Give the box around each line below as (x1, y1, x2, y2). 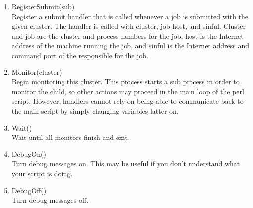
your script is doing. (11, 168, 73, 178)
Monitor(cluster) (11, 67, 62, 77)
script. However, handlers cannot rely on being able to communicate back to (11, 96, 244, 106)
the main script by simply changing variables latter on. (11, 105, 179, 116)
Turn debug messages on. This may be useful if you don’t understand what (11, 158, 240, 169)
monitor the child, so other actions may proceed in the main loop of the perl (11, 86, 244, 96)
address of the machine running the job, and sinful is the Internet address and (11, 40, 250, 51)
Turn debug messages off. (11, 195, 89, 205)
